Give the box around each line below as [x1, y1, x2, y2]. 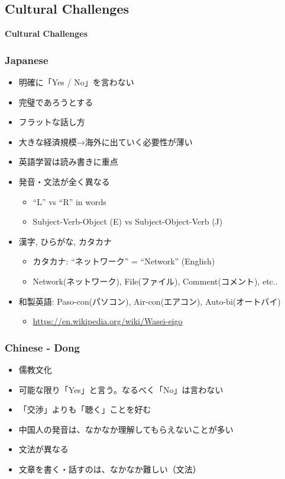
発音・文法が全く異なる [18, 175, 110, 187]
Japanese [5, 52, 48, 67]
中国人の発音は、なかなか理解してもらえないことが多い [18, 423, 234, 435]
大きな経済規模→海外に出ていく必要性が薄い [18, 135, 193, 148]
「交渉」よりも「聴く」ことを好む [18, 403, 151, 416]
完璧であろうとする [18, 95, 93, 108]
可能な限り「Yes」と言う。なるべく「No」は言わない [18, 383, 224, 395]
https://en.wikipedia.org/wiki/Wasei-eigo [33, 315, 183, 327]
